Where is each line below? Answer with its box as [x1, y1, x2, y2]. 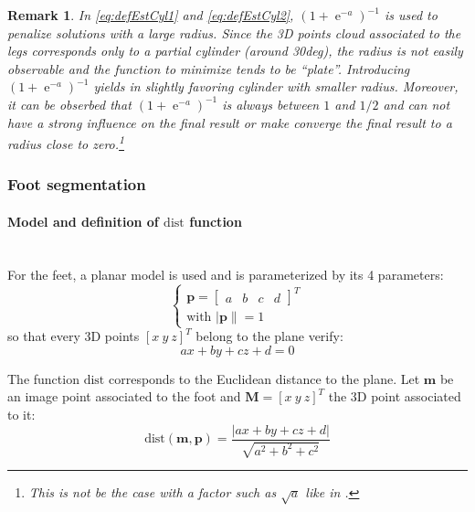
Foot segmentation [7, 173, 146, 196]
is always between [222, 94, 320, 113]
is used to [384, 5, 438, 24]
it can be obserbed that [7, 94, 132, 113]
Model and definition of [7, 211, 159, 230]
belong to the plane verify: [195, 326, 343, 346]
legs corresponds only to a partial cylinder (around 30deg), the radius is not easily [7, 41, 463, 60]
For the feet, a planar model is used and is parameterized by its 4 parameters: [7, 264, 444, 283]
